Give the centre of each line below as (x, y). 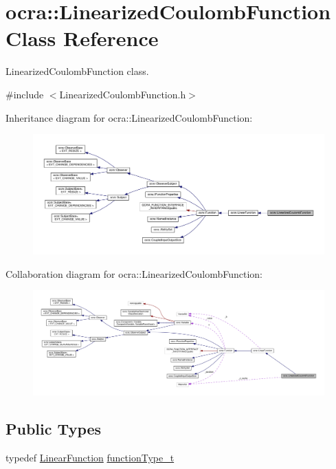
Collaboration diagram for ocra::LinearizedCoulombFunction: (134, 273)
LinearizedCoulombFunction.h (123, 94)
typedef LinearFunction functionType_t (90, 457)
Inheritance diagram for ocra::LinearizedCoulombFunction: (129, 117)
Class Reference (82, 38)
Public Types (54, 429)
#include (25, 94)
